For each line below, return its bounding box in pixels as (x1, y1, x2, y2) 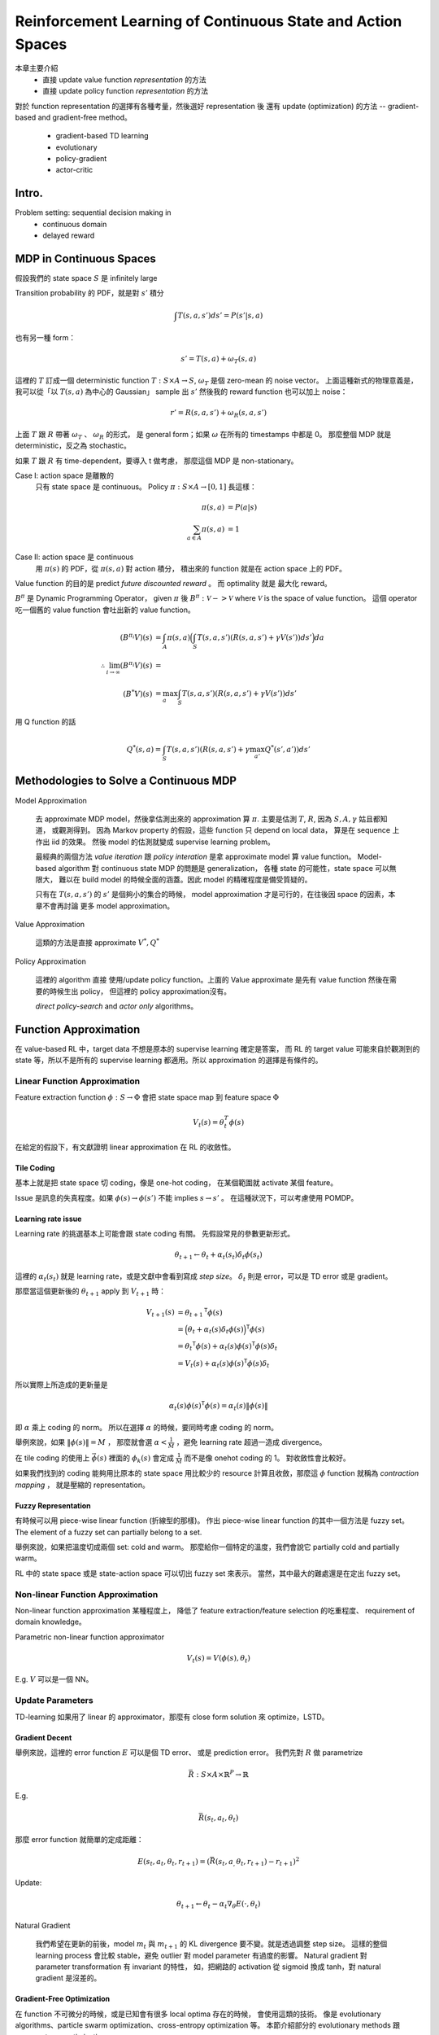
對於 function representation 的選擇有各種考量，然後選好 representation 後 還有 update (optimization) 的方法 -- (15, 101, 386, 111)
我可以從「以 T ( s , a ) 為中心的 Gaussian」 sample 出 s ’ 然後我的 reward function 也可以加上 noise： (15, 387, 348, 396)
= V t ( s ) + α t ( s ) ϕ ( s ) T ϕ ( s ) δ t (177, 1357, 270, 1370)
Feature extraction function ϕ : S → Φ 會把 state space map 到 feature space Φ (15, 1092, 280, 1102)
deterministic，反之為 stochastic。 (15, 440, 132, 451)
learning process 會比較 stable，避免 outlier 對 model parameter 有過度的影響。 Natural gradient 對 (35, 1950, 367, 1960)
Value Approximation (15, 920, 85, 930)
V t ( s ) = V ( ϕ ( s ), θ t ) (186, 1653, 251, 1665)
